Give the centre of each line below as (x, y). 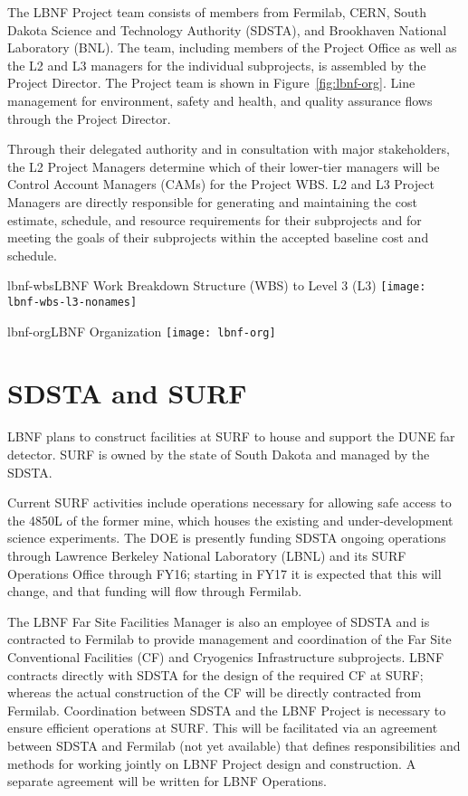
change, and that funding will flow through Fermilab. (155, 591)
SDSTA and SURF (127, 393)
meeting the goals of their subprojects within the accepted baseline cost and (218, 237)
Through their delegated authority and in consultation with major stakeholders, (229, 149)
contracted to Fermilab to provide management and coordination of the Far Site (229, 639)
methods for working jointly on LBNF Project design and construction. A (212, 763)
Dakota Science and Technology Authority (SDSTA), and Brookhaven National (227, 29)
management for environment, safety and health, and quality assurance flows (220, 100)
